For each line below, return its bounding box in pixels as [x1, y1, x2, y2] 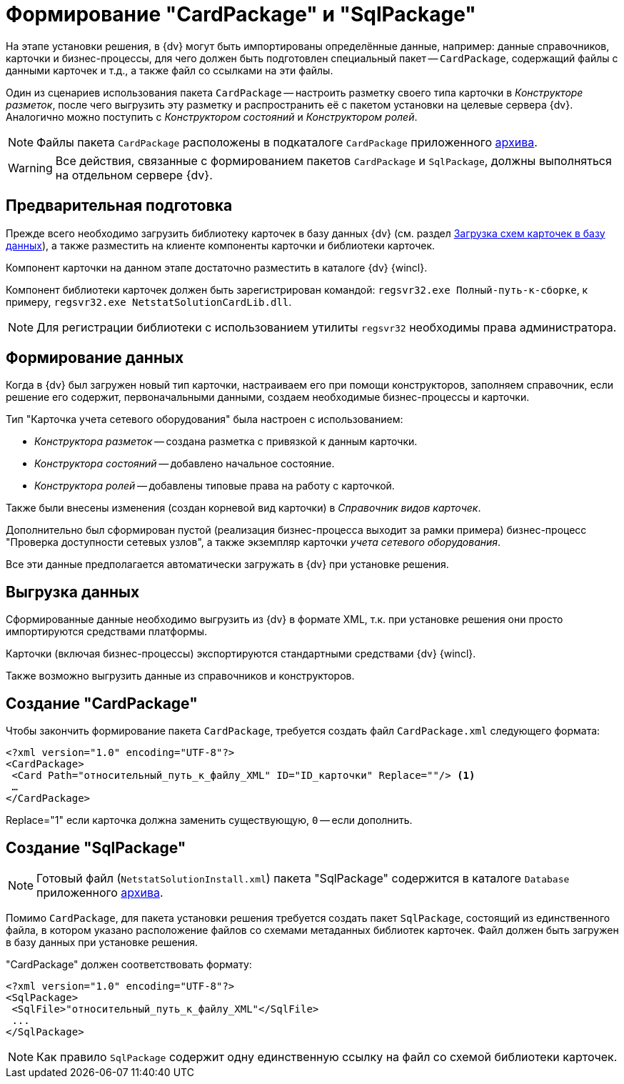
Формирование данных [6, 349, 184, 367]
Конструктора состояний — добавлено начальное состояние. [34, 457, 335, 470]
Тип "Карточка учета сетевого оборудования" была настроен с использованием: [6, 413, 403, 426]
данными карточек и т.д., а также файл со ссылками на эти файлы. [6, 64, 333, 76]
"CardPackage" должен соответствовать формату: [6, 958, 252, 970]
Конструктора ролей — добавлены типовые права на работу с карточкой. [34, 479, 395, 492]
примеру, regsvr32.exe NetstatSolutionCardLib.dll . [6, 295, 292, 308]
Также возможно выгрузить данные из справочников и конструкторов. [6, 670, 355, 682]
